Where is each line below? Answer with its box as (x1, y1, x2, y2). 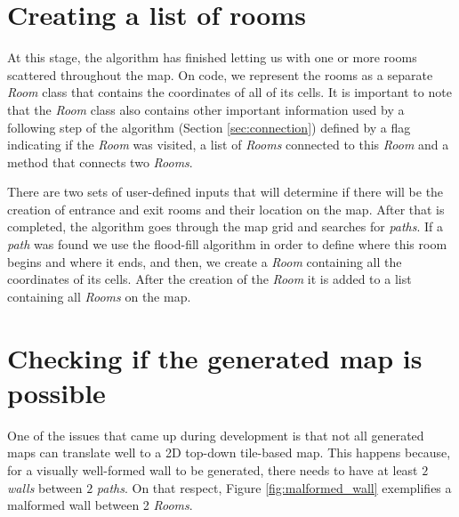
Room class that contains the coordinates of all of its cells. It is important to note (7, 83, 452, 101)
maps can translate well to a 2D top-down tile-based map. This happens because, (7, 443, 451, 462)
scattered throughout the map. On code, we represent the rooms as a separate (7, 65, 433, 84)
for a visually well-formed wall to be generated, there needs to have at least (7, 460, 418, 479)
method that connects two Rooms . (7, 152, 193, 171)
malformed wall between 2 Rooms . (7, 496, 193, 514)
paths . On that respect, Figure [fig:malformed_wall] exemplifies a (96, 478, 452, 497)
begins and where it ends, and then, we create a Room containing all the (7, 252, 402, 271)
